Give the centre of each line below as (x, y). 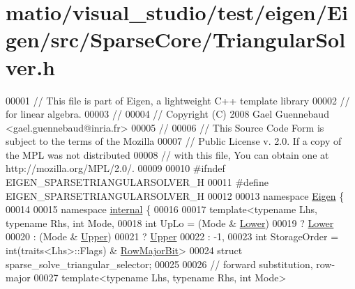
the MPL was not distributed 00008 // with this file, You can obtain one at (167, 154)
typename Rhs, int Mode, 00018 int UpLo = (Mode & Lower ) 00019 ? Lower (170, 222)
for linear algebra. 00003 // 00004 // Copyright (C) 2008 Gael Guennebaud (167, 114)
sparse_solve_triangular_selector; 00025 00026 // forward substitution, (159, 264)
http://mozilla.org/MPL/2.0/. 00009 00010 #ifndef (115, 168)
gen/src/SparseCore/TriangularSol (176, 39)
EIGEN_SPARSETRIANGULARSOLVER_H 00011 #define (137, 182)
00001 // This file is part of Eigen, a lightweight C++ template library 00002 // (178, 100)
